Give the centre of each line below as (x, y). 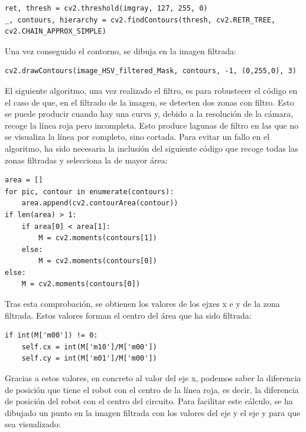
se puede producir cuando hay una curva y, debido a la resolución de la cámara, (149, 114)
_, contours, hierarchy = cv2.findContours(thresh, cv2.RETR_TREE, (140, 20)
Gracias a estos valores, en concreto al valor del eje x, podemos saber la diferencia (153, 378)
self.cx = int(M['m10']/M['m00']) (89, 347)
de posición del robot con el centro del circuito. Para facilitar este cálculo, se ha (149, 401)
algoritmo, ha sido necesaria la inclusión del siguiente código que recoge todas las (152, 148)
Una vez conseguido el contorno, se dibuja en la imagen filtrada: (121, 50)
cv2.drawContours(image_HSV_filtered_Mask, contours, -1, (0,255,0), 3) (151, 71)
